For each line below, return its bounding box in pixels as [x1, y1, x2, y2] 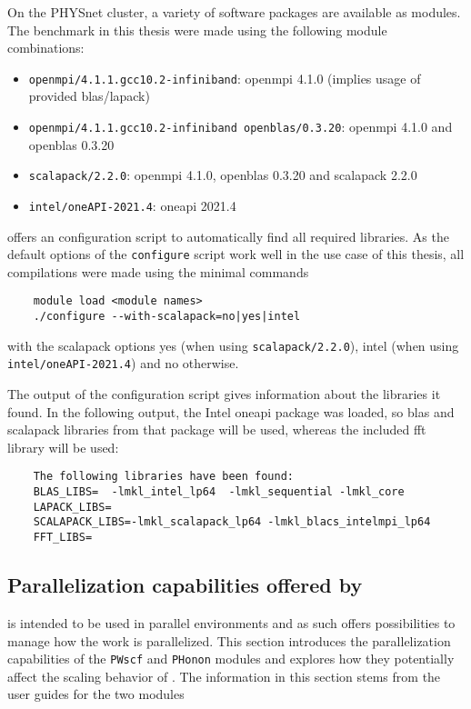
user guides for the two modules [7, 684, 185, 704]
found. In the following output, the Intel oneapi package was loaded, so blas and [7, 402, 455, 421]
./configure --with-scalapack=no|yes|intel [33, 310, 301, 324]
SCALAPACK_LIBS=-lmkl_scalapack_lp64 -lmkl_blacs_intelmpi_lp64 [33, 515, 431, 529]
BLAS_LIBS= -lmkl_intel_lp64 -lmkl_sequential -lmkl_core [33, 485, 405, 499]
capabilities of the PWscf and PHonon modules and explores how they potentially [7, 649, 455, 668]
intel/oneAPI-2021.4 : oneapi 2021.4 [28, 195, 236, 215]
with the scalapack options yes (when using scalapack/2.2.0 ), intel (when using [7, 335, 459, 354]
